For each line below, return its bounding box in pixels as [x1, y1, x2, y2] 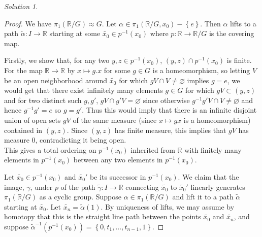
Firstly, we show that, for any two [4, 55, 110, 65]
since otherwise [143, 94, 190, 105]
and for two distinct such [4, 94, 82, 105]
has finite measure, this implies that [114, 124, 226, 135]
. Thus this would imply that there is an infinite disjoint [82, 105, 257, 115]
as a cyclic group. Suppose [39, 191, 121, 202]
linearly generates [190, 181, 245, 192]
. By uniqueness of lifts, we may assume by [101, 201, 235, 212]
